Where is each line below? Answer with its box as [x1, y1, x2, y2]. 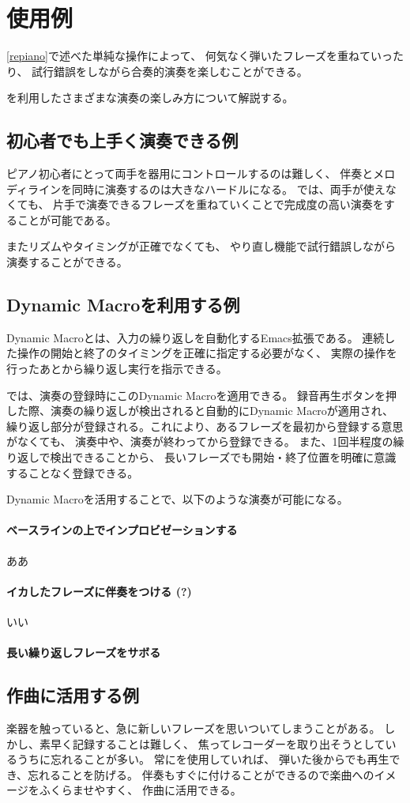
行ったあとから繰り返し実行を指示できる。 [6, 360, 228, 377]
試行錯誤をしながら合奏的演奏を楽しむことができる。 [32, 62, 308, 79]
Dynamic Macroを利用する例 [6, 292, 240, 317]
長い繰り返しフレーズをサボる [6, 644, 161, 661]
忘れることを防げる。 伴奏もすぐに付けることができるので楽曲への [28, 766, 374, 782]
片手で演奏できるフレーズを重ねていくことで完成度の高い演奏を [53, 196, 384, 213]
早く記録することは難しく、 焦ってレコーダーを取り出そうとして [50, 735, 386, 752]
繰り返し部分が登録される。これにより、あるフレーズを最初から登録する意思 [6, 417, 404, 434]
